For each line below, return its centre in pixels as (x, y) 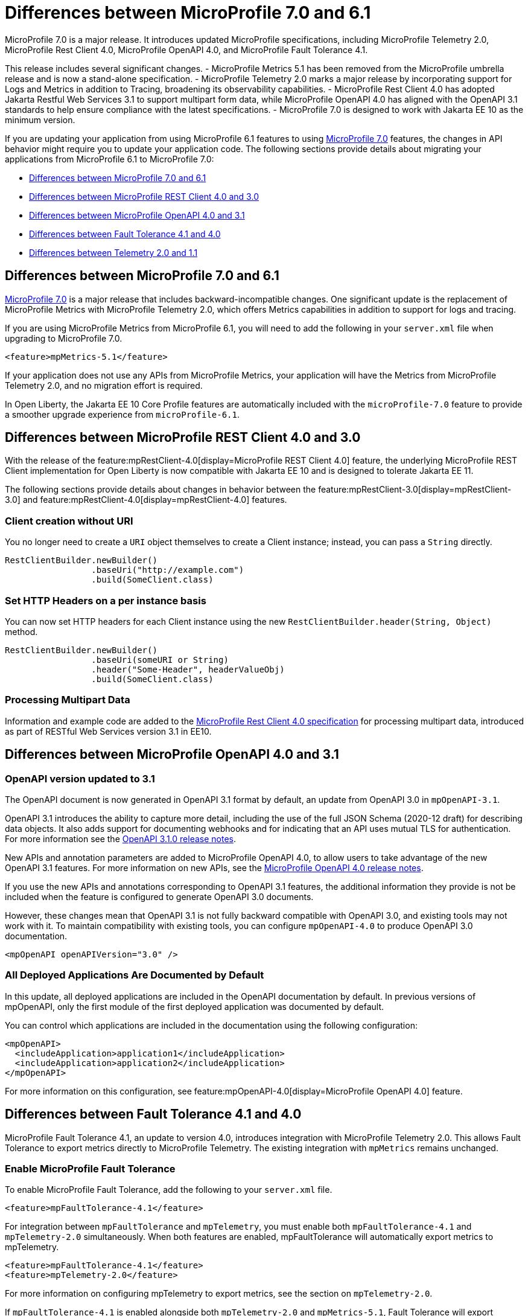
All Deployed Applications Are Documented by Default (135, 975)
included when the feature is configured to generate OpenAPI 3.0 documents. (159, 896)
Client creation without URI (69, 521)
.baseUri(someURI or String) (160, 660)
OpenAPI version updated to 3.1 (80, 778)
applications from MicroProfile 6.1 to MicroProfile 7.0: (110, 159)
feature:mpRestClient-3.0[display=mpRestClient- (415, 490)
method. (21, 631)
